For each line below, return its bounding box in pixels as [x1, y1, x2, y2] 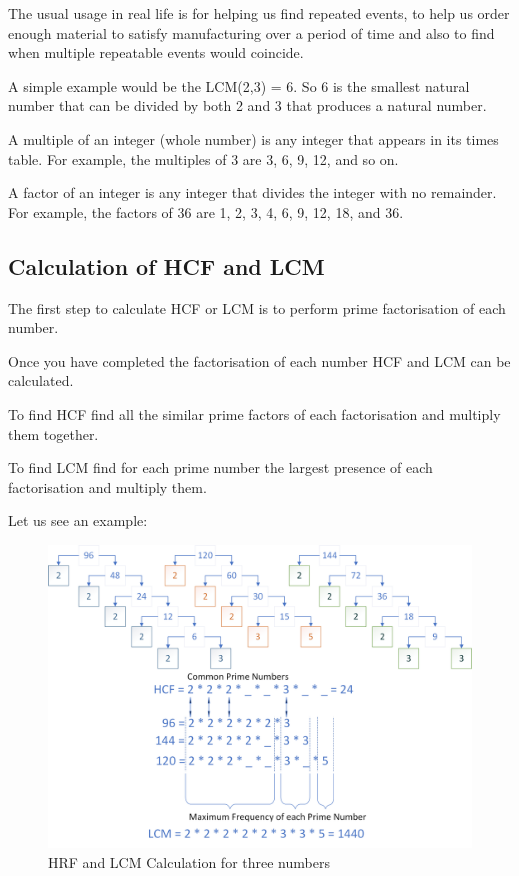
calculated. [8, 370, 74, 391]
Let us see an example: [8, 510, 148, 531]
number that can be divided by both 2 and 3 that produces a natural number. [8, 95, 487, 116]
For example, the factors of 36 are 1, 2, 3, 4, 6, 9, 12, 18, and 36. [8, 201, 404, 222]
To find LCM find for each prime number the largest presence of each [8, 457, 433, 478]
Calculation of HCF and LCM [8, 250, 325, 281]
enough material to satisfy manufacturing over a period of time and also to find [8, 22, 495, 43]
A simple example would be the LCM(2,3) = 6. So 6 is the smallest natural [8, 75, 470, 96]
